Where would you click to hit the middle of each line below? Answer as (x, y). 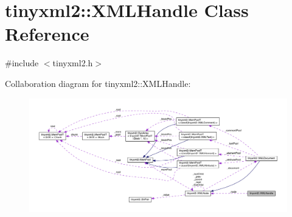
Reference (47, 34)
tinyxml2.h (73, 63)
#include (22, 63)
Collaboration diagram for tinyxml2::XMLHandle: (98, 83)
